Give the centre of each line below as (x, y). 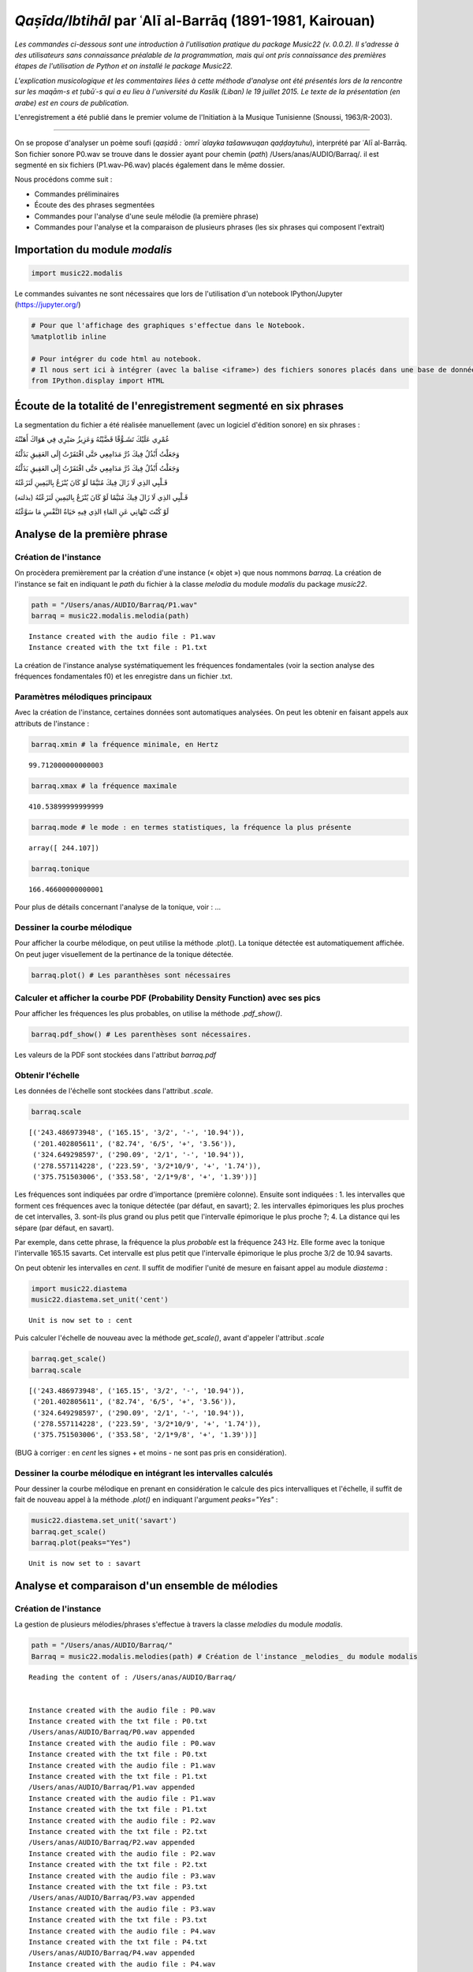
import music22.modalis (77, 273)
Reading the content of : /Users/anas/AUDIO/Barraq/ (132, 1677)
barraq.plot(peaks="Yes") (81, 1543)
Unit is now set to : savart (85, 1563)
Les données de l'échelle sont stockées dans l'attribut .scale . (114, 1091)
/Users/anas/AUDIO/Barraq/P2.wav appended (112, 1843)
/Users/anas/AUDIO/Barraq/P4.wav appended (112, 1953)
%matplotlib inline (69, 336)
